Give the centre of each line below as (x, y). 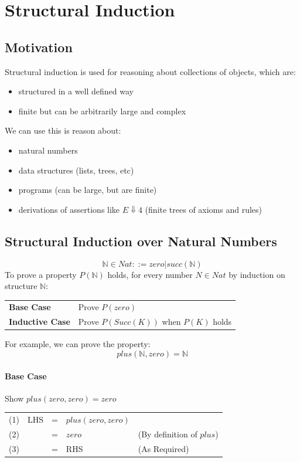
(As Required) (163, 448)
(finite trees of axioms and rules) (204, 209)
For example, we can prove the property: (78, 344)
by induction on (257, 274)
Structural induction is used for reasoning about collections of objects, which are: (150, 71)
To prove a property (41, 274)
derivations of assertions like (69, 209)
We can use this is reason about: (63, 130)
